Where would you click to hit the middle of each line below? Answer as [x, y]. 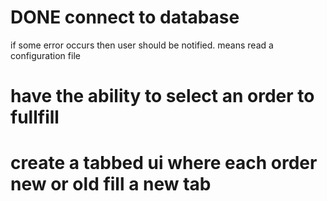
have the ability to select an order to [162, 96]
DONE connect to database [125, 17]
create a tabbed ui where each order [164, 163]
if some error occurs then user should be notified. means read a [142, 45]
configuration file [45, 55]
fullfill [35, 117]
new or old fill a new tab [111, 184]
